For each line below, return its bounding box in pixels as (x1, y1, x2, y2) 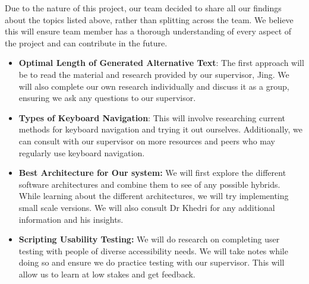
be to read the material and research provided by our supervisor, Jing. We (18, 68, 289, 80)
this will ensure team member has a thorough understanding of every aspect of (5, 25, 292, 37)
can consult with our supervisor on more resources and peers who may (18, 134, 276, 147)
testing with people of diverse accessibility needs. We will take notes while (18, 244, 288, 257)
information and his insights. (18, 213, 124, 225)
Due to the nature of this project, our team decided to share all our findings (5, 2, 282, 14)
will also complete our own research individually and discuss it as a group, (18, 80, 289, 92)
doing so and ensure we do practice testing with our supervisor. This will (18, 256, 285, 269)
